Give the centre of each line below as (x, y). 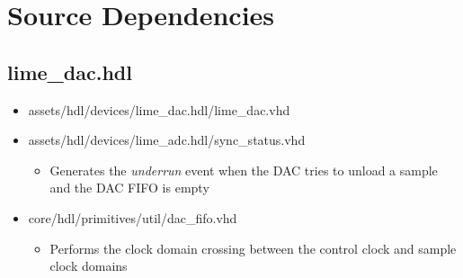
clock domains (89, 266)
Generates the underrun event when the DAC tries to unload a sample (244, 170)
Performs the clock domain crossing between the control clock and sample (253, 248)
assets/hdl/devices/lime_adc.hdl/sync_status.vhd (167, 140)
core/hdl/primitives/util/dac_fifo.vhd (133, 217)
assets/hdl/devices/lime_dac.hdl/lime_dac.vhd (159, 109)
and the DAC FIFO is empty (129, 188)
